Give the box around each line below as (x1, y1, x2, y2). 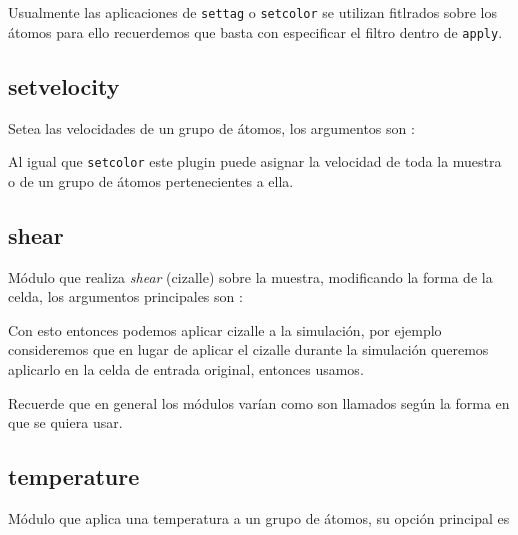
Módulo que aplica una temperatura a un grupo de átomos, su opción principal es (8, 507, 510, 528)
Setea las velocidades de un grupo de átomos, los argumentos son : (8, 117, 415, 138)
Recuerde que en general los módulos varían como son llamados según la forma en (8, 392, 510, 413)
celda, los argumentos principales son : (8, 286, 243, 307)
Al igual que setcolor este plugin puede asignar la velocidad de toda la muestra (8, 151, 502, 172)
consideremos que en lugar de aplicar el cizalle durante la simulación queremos (8, 339, 489, 360)
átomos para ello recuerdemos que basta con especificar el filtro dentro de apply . (8, 21, 503, 42)
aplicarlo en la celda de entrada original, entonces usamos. (8, 358, 364, 379)
